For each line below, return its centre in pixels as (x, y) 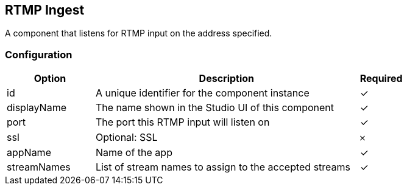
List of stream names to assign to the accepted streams (223, 167)
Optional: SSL (126, 137)
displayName (37, 108)
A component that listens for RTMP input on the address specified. (139, 33)
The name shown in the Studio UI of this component (214, 108)
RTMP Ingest (45, 10)
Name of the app (134, 153)
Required (381, 79)
